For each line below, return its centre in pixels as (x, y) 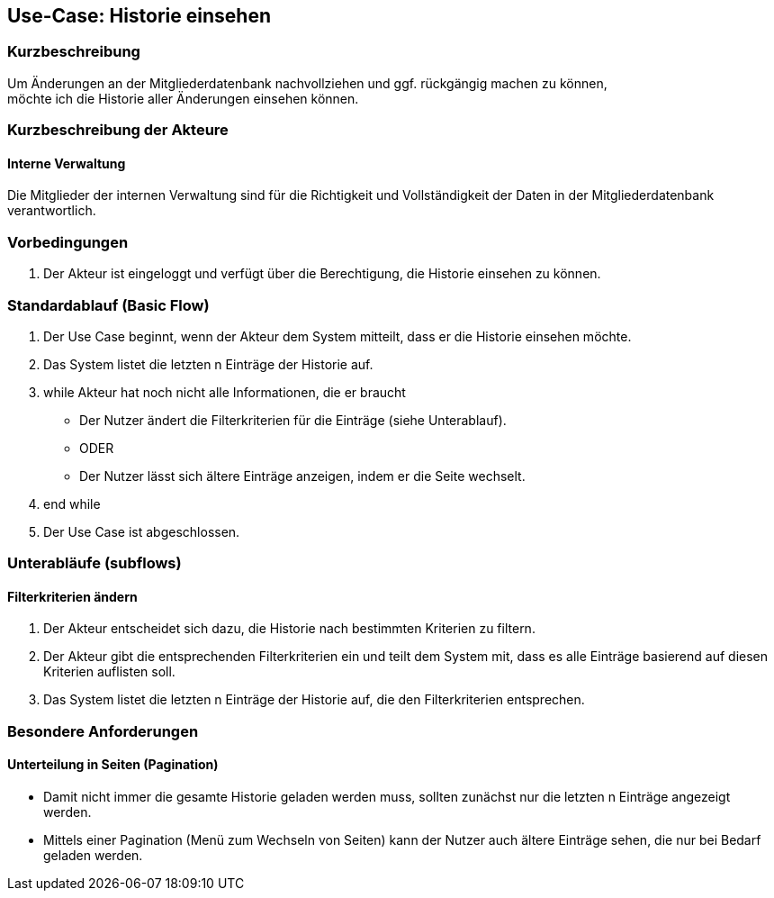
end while (72, 503)
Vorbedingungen (68, 242)
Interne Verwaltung (67, 163)
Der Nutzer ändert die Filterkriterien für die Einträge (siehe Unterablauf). (293, 420)
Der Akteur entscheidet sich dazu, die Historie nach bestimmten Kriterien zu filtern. (289, 629)
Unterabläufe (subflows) (94, 563)
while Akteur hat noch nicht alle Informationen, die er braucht (225, 392)
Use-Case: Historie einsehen (139, 16)
